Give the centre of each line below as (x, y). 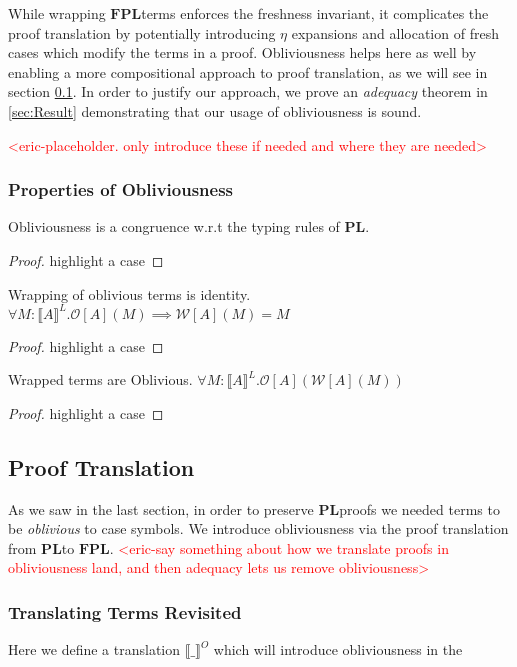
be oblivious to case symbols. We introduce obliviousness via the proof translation (258, 528)
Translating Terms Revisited (125, 611)
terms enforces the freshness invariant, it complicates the (315, 13)
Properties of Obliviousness (121, 189)
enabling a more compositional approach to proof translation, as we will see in (248, 71)
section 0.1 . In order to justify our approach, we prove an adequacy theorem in (248, 91)
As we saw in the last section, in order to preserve (161, 508)
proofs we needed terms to (419, 508)
